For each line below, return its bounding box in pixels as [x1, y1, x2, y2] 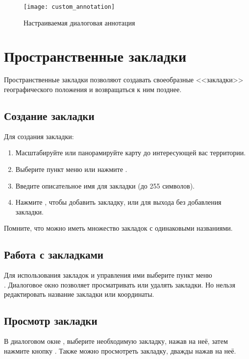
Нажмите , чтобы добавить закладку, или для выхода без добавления [15, 197, 222, 207]
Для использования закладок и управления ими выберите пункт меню [4, 270, 212, 280]
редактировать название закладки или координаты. [4, 289, 154, 299]
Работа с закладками [4, 247, 103, 262]
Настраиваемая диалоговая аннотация [24, 17, 135, 27]
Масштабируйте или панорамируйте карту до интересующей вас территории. [15, 147, 246, 158]
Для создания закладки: [4, 131, 74, 141]
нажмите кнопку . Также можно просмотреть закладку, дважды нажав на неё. [4, 345, 236, 356]
